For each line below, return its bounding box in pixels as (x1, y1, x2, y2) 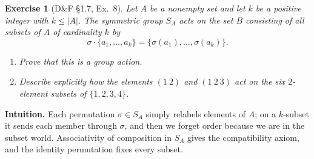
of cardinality (53, 25, 102, 38)
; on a (255, 107, 276, 120)
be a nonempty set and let (150, 2, 246, 14)
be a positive (255, 2, 301, 14)
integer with (5, 13, 48, 26)
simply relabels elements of (145, 107, 246, 120)
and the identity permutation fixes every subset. (5, 143, 183, 155)
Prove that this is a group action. (19, 54, 142, 67)
